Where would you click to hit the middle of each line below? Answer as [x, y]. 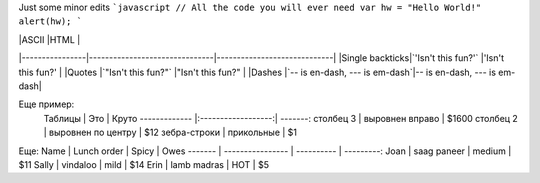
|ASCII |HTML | [49, 39]
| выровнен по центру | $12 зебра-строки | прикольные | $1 [170, 132]
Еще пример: [46, 104]
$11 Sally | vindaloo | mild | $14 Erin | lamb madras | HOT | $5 [144, 164]
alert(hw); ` [50, 21]
